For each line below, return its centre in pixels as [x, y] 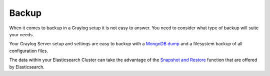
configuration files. [29, 51]
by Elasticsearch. [27, 67]
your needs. [22, 34]
